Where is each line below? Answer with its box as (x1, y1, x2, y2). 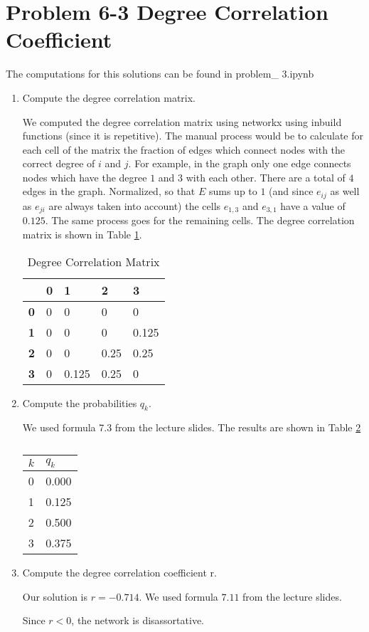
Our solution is (22, 589, 88, 604)
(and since (269, 184, 314, 199)
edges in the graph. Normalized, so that (22, 184, 196, 199)
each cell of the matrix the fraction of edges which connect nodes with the (22, 142, 346, 157)
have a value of (280, 198, 346, 213)
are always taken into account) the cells (48, 198, 221, 213)
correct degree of (22, 156, 95, 171)
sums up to (208, 184, 257, 199)
